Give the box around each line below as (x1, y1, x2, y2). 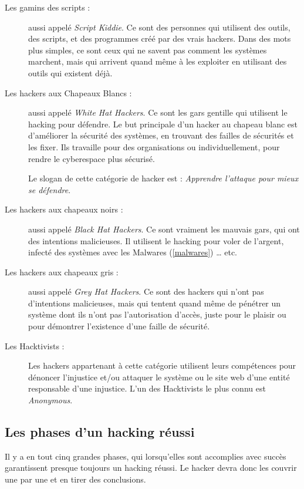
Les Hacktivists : (5, 339, 65, 352)
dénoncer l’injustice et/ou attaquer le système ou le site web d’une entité (28, 370, 290, 383)
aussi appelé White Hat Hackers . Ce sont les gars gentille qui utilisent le (28, 106, 288, 119)
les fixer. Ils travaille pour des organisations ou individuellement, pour (28, 140, 280, 153)
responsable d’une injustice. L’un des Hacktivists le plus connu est (28, 382, 266, 394)
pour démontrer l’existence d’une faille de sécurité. (28, 320, 210, 332)
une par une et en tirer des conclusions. (5, 473, 146, 485)
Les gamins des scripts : (5, 1, 90, 13)
